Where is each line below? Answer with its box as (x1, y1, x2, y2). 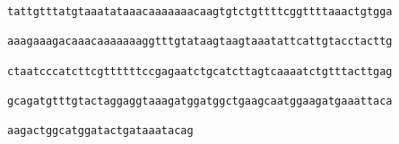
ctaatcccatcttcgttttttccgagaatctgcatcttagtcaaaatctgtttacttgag (7, 64, 393, 78)
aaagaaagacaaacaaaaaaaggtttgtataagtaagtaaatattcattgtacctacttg (7, 35, 393, 48)
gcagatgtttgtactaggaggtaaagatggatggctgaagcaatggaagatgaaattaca (7, 94, 393, 107)
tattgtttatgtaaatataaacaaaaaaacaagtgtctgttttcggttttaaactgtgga (7, 5, 393, 18)
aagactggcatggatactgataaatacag (7, 124, 194, 138)
